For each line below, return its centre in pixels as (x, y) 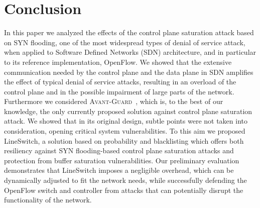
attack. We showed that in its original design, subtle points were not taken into (126, 121)
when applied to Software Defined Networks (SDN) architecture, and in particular (130, 52)
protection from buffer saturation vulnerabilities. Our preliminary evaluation (122, 160)
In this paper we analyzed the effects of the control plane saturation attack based (129, 32)
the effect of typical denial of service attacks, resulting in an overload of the (120, 82)
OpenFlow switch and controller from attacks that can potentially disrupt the (124, 190)
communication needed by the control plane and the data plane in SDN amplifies (129, 72)
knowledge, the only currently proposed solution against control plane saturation (128, 111)
